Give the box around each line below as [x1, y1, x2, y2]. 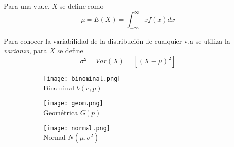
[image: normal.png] [43, 124, 111, 132]
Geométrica [43, 107, 78, 117]
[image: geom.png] [43, 100, 103, 107]
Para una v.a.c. [4, 1, 50, 11]
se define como [59, 1, 104, 11]
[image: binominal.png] [43, 75, 121, 83]
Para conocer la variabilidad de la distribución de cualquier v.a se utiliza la [4, 35, 230, 46]
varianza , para [4, 45, 47, 56]
